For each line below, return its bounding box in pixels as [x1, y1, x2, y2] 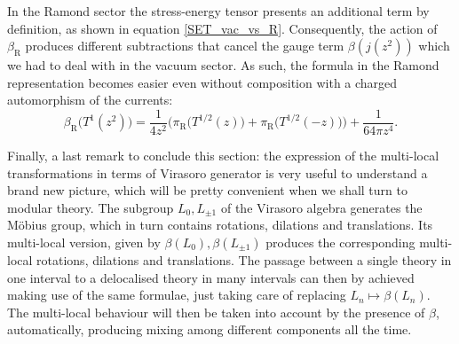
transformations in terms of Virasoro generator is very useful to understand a [7, 163, 428, 182]
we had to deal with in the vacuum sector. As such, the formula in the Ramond [7, 56, 439, 74]
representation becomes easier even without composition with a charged [7, 73, 398, 91]
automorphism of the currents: [7, 90, 173, 109]
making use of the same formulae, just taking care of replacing [7, 285, 346, 304]
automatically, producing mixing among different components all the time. [7, 320, 412, 339]
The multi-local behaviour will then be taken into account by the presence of [7, 302, 425, 321]
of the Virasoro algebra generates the [220, 198, 423, 216]
